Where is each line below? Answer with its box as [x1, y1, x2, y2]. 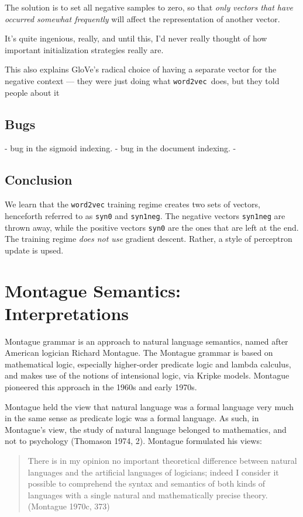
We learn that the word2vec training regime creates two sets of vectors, [5, 198, 260, 210]
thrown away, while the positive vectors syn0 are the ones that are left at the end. [5, 221, 299, 233]
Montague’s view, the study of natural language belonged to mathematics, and [5, 423, 287, 435]
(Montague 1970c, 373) [27, 500, 110, 512]
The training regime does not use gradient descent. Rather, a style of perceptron [5, 233, 292, 245]
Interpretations [5, 301, 129, 325]
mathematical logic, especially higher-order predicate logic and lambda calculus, [5, 358, 291, 370]
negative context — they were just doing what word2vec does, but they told [5, 74, 280, 86]
